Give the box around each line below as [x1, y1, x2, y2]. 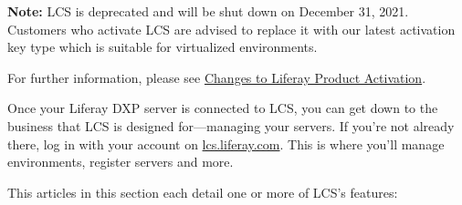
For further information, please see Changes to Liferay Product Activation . [7, 67, 426, 87]
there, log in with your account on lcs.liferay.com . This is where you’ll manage [7, 134, 445, 153]
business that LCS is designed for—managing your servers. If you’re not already [7, 116, 455, 135]
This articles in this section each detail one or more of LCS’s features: [7, 182, 398, 201]
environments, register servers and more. [7, 152, 234, 171]
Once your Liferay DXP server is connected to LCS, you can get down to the [7, 98, 438, 118]
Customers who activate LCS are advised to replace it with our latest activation [7, 19, 456, 38]
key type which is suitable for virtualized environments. [7, 37, 318, 56]
